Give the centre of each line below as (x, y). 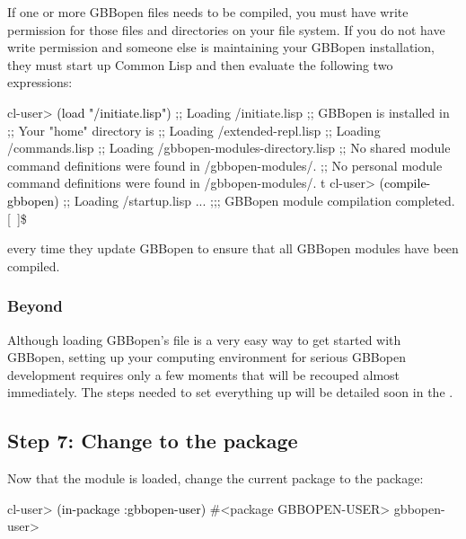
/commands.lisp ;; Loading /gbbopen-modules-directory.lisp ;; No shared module (229, 148)
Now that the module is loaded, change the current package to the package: (215, 478)
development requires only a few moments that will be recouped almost (204, 374)
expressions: (40, 82)
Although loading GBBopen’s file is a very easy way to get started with (204, 339)
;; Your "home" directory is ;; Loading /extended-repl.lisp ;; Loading (194, 130)
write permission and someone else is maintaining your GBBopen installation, (221, 47)
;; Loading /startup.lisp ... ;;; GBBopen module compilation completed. (259, 200)
